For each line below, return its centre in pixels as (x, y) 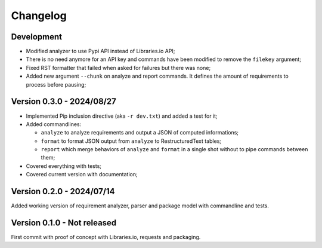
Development (37, 37)
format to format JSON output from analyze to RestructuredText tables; (131, 141)
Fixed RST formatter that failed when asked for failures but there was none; (118, 68)
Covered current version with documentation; (82, 174)
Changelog (39, 16)
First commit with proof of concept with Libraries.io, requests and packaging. (106, 237)
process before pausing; (56, 84)
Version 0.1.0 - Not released (64, 223)
